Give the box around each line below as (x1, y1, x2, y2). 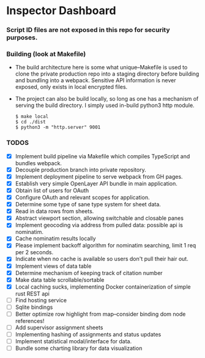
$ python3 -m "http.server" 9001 (15, 124, 101, 131)
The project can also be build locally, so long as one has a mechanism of (15, 95, 199, 103)
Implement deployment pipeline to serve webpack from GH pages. (15, 173, 183, 180)
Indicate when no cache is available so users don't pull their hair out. (15, 255, 188, 263)
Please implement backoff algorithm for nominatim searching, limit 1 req (15, 242, 196, 249)
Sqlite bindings (15, 303, 53, 311)
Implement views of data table (15, 262, 92, 270)
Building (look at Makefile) (6, 50, 86, 58)
